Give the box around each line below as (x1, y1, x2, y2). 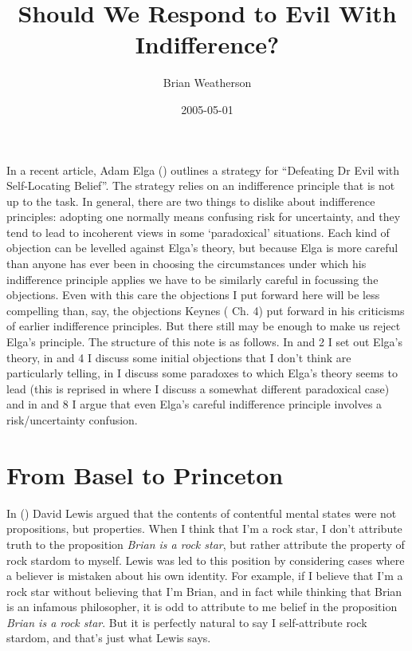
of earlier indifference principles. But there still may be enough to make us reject (6, 318, 401, 334)
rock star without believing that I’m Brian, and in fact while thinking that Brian (6, 582, 402, 599)
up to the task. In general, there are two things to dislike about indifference (6, 192, 375, 209)
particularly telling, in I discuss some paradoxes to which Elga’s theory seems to (6, 365, 398, 381)
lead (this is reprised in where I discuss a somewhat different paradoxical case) (6, 380, 390, 397)
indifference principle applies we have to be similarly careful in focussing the (6, 270, 379, 287)
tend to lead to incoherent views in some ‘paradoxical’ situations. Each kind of (6, 223, 390, 240)
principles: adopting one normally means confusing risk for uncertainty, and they (6, 208, 401, 225)
